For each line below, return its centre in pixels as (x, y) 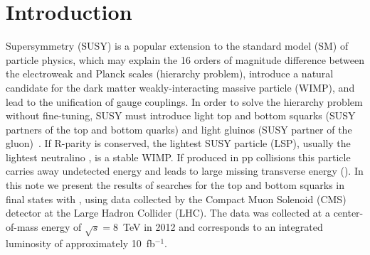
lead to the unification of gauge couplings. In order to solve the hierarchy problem (184, 101)
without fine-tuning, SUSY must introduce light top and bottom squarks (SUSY (181, 115)
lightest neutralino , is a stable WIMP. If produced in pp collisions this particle (178, 157)
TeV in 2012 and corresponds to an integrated (223, 226)
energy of (62, 226)
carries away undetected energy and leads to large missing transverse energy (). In (185, 171)
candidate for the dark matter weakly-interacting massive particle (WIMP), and (180, 87)
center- (348, 213)
